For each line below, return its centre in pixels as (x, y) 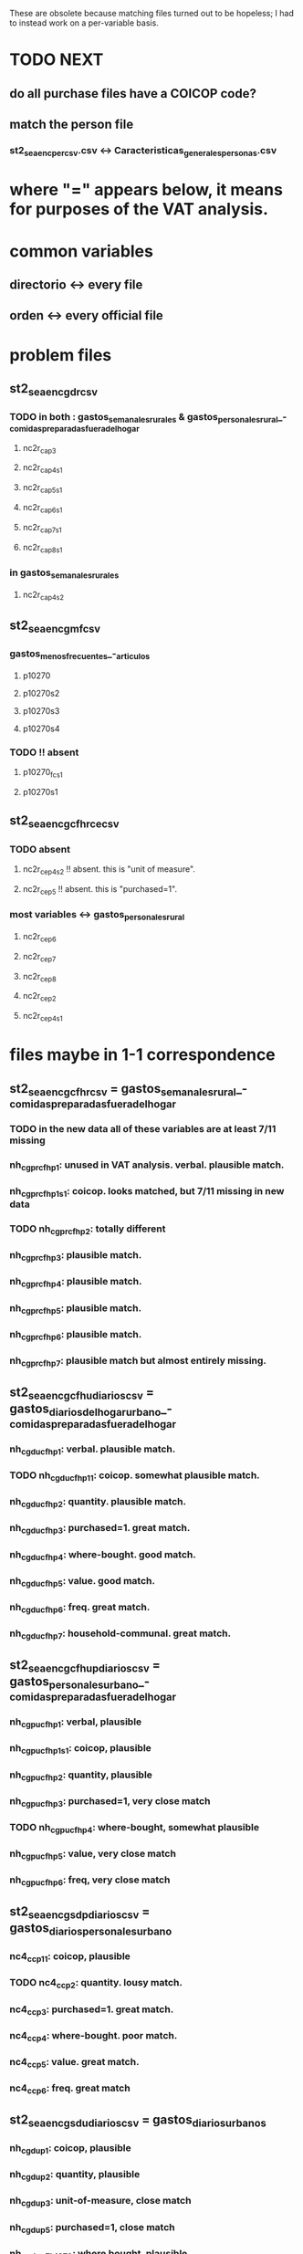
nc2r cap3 (39, 449)
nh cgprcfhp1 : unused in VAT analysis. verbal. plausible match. (147, 1165)
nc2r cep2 (39, 997)
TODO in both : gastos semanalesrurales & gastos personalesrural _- (148, 418)
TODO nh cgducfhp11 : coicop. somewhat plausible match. (135, 1476)
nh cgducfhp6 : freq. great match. (80, 1608)
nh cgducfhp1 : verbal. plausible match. (93, 1450)
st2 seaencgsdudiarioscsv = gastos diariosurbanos (138, 2121)
